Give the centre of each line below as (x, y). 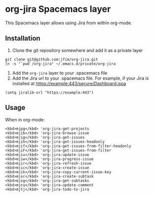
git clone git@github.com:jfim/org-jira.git (52, 59)
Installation (23, 38)
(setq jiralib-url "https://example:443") (49, 93)
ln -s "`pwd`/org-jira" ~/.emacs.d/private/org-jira (60, 64)
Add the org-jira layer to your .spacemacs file (60, 73)
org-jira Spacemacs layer (58, 9)
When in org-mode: (25, 119)
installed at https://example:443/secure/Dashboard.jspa (69, 83)
